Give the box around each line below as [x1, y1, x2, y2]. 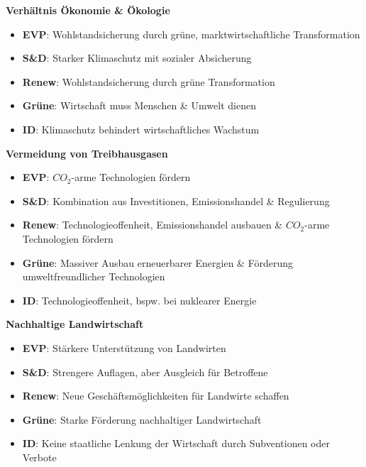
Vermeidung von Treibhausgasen [6, 145, 168, 160]
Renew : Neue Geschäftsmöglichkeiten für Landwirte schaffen [22, 388, 289, 403]
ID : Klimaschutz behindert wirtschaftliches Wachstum [22, 121, 260, 136]
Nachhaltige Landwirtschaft [6, 317, 144, 331]
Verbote [22, 449, 57, 464]
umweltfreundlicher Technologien [22, 269, 165, 284]
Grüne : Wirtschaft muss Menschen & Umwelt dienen [22, 98, 256, 113]
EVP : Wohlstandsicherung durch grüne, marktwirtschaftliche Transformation [22, 26, 360, 41]
